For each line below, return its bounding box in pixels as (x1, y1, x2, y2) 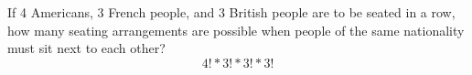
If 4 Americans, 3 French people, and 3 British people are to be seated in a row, (7, 3, 456, 21)
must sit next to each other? (7, 38, 166, 58)
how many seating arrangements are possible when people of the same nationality (7, 20, 465, 39)
